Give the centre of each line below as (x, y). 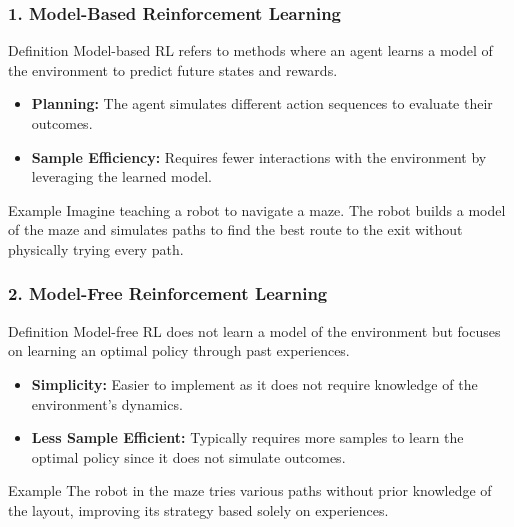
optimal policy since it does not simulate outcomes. (188, 456)
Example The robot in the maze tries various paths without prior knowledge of (250, 490)
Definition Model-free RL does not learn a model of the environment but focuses (254, 330)
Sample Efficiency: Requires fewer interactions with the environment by (259, 156)
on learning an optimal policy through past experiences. (179, 350)
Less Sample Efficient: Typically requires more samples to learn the (247, 437)
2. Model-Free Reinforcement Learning (168, 293)
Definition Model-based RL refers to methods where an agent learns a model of (250, 50)
